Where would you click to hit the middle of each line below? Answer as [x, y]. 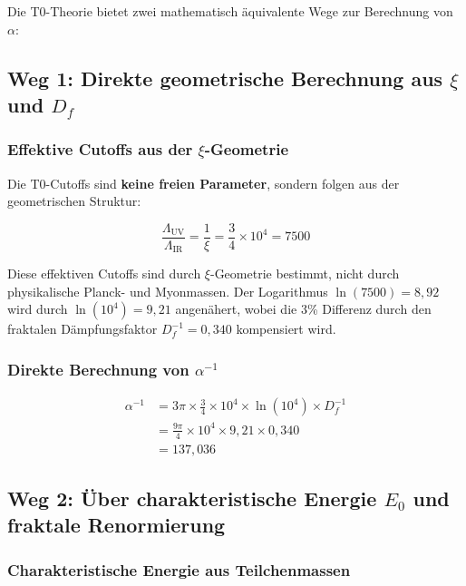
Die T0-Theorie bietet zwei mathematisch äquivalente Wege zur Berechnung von [230, 11]
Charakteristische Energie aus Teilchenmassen [179, 569]
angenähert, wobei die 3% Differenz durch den [303, 309]
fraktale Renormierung [116, 525]
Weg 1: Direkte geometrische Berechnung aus [225, 78]
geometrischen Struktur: [74, 201]
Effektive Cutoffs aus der [100, 149]
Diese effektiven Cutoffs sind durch [104, 273]
